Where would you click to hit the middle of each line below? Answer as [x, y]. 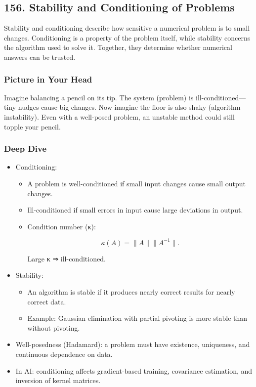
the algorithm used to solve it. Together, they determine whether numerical [118, 47]
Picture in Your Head [48, 79]
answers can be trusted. [40, 57]
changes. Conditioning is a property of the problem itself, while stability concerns [127, 37]
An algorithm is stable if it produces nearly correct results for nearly [131, 292]
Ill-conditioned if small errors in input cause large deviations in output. [135, 210]
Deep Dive [25, 149]
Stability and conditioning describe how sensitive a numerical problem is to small [127, 28]
